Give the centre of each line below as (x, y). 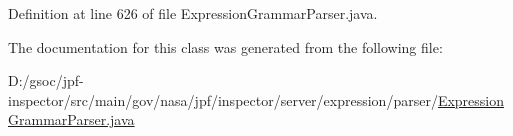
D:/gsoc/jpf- (46, 80)
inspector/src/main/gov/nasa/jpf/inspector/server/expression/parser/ (223, 99)
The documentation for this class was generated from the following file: (225, 46)
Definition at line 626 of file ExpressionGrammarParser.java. (193, 13)
